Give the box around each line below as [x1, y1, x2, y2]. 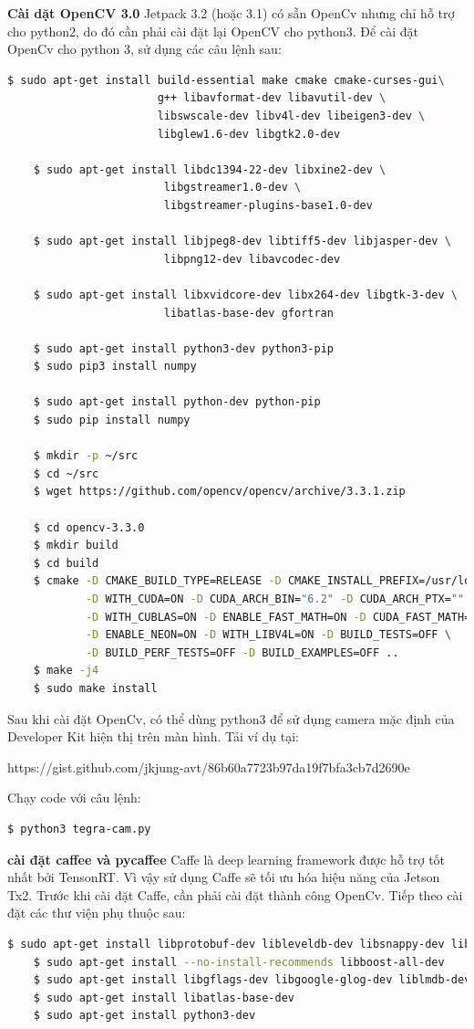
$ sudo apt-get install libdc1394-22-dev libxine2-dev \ [33, 163, 386, 176]
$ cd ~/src [33, 467, 99, 480]
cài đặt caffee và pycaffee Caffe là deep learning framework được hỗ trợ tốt [7, 849, 446, 868]
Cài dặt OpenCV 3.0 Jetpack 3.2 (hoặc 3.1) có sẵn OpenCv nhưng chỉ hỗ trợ [7, 4, 455, 22]
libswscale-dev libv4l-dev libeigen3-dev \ [157, 109, 426, 122]
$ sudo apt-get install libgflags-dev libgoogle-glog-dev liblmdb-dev [33, 973, 471, 987]
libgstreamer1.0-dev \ [163, 181, 302, 194]
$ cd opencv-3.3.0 [33, 520, 145, 534]
